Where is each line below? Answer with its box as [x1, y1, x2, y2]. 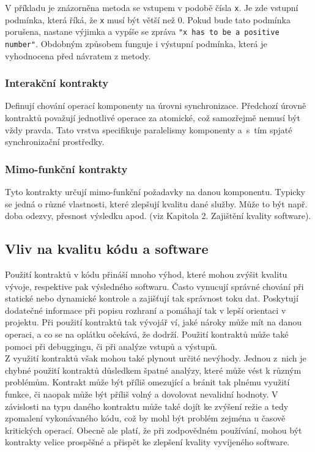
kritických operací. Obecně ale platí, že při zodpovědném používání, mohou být [5, 423, 302, 436]
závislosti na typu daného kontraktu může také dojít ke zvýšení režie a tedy [5, 399, 289, 412]
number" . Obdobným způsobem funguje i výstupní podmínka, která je [5, 37, 267, 50]
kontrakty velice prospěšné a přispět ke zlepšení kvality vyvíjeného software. [5, 435, 290, 448]
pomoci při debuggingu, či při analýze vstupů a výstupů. [5, 339, 218, 352]
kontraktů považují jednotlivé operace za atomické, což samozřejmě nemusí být [5, 111, 300, 124]
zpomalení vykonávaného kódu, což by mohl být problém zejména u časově [5, 412, 286, 424]
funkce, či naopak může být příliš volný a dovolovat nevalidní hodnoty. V [5, 387, 278, 400]
